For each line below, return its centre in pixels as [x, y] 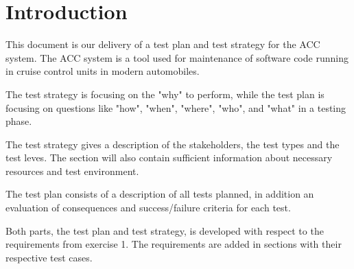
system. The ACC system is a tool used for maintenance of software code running [177, 57]
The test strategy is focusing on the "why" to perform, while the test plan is [165, 94]
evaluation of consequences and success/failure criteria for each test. [148, 208]
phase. [19, 121]
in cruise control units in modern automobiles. [103, 71]
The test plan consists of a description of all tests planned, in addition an [160, 194]
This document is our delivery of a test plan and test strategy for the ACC [163, 44]
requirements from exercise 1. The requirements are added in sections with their [174, 244]
